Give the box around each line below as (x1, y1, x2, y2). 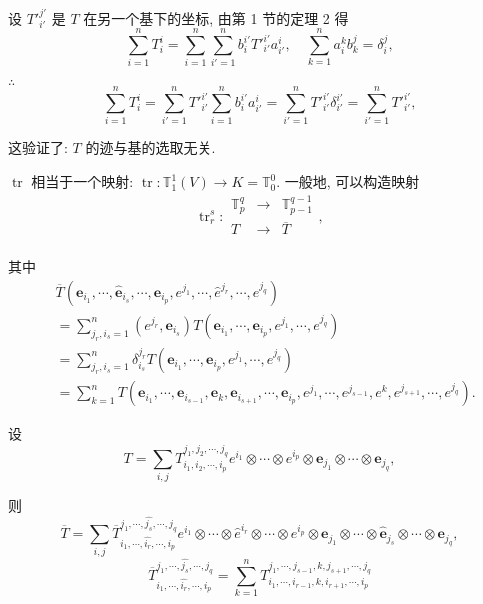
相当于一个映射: (31, 171, 134, 192)
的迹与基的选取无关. (85, 137, 216, 158)
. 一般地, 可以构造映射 (276, 171, 420, 192)
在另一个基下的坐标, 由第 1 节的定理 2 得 (83, 7, 349, 28)
